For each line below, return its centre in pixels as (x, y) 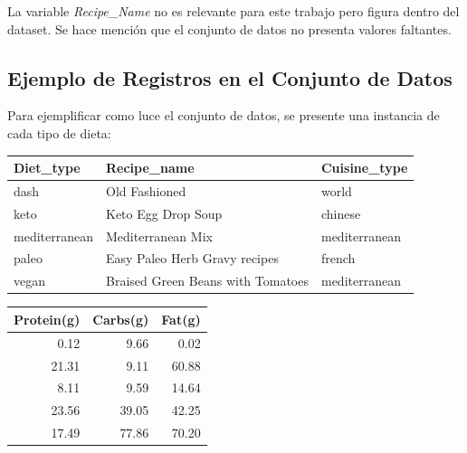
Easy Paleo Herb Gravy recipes (192, 258)
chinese (341, 213)
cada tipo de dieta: (59, 132)
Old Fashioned (146, 190)
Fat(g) (181, 319)
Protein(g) (47, 319)
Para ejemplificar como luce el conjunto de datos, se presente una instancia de (224, 115)
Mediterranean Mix (159, 236)
